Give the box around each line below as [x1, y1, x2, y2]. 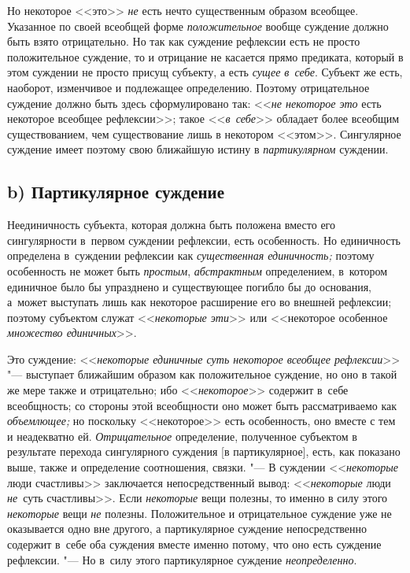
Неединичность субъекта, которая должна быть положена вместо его [7, 216, 336, 233]
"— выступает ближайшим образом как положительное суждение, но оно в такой [7, 366, 397, 383]
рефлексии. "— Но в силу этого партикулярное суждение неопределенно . [7, 551, 357, 567]
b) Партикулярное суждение [7, 179, 225, 204]
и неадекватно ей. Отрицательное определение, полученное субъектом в [7, 427, 357, 444]
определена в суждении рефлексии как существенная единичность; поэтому [7, 247, 375, 264]
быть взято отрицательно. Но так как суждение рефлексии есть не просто [7, 33, 360, 50]
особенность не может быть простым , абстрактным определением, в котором [7, 262, 388, 279]
